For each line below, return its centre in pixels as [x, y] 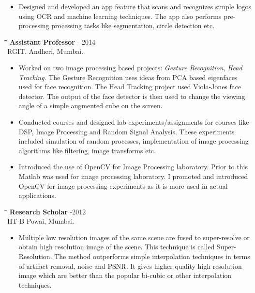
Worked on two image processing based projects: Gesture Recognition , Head [130, 67]
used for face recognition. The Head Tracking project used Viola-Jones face [130, 87]
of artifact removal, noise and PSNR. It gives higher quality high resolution [130, 266]
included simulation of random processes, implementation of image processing [134, 141]
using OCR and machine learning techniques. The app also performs [120, 16]
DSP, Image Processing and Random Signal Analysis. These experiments [127, 131]
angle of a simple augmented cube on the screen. [90, 106]
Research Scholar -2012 [48, 211]
